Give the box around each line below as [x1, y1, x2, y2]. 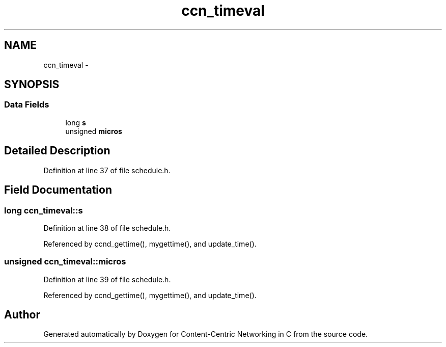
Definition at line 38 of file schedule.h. [43, 223, 171, 232]
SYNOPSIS [4, 78, 60, 91]
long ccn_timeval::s [4, 205, 83, 216]
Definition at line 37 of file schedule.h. [43, 166, 171, 175]
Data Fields [4, 99, 49, 110]
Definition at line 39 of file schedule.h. [43, 275, 171, 284]
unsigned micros [65, 126, 122, 136]
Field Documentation [4, 183, 112, 197]
